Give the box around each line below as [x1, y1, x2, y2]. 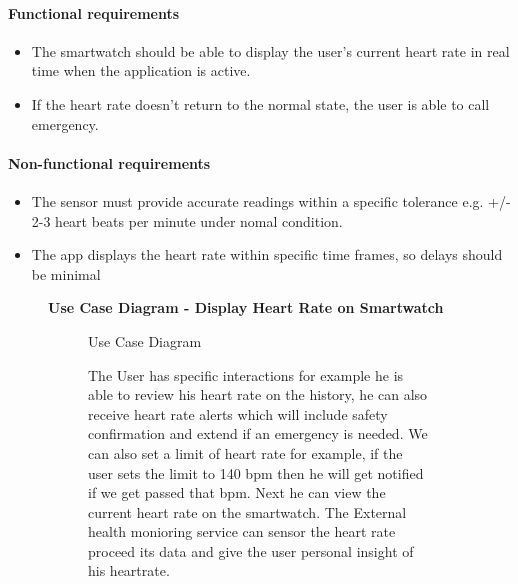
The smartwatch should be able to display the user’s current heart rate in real [31, 40, 510, 61]
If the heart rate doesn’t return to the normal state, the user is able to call [31, 93, 490, 114]
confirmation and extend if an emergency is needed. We [88, 423, 428, 444]
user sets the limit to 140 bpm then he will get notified [88, 462, 424, 483]
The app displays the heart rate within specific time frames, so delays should [31, 244, 503, 265]
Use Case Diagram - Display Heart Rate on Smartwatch [48, 297, 444, 318]
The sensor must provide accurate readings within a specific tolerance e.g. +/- [31, 190, 511, 211]
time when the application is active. [31, 60, 251, 81]
